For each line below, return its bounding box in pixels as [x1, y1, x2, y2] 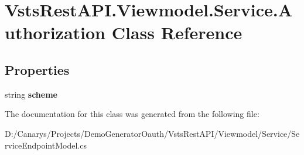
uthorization [5, 20, 106, 44]
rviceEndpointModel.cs [5, 139, 87, 151]
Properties [5, 60, 70, 78]
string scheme [5, 88, 57, 100]
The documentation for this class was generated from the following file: [5, 108, 259, 120]
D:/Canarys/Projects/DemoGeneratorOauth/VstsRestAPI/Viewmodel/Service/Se [5, 127, 300, 139]
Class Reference [111, 20, 242, 44]
